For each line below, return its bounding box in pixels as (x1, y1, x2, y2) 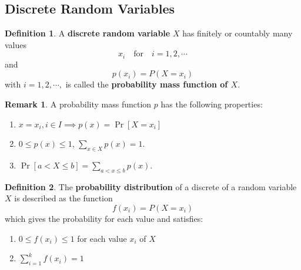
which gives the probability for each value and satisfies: (5, 212, 203, 224)
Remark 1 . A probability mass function (5, 98, 152, 110)
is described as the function (14, 192, 113, 204)
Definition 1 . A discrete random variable (5, 27, 170, 39)
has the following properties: (160, 98, 263, 110)
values (5, 38, 27, 50)
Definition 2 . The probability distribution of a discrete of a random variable (5, 180, 297, 193)
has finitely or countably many (182, 27, 293, 39)
